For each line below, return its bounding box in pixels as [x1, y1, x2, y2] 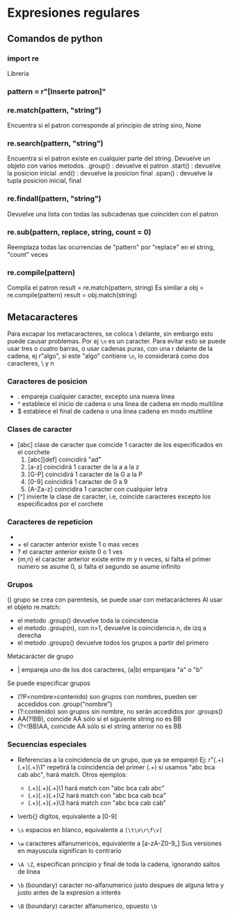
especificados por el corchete [17, 499, 104, 508]
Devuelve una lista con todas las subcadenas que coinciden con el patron [7, 210, 218, 218]
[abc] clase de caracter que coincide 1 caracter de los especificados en [17, 440, 223, 448]
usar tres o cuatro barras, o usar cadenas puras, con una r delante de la [7, 345, 214, 353]
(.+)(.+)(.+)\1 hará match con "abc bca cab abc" [27, 783, 165, 792]
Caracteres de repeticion [7, 517, 93, 526]
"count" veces [7, 250, 49, 258]
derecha [17, 632, 42, 640]
